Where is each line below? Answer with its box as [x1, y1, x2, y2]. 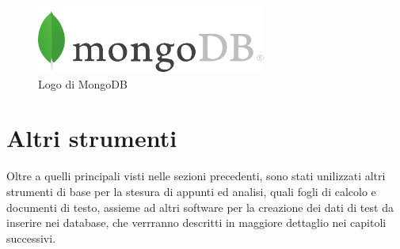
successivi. [6, 229, 56, 246]
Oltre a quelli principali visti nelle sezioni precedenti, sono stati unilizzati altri [6, 168, 386, 184]
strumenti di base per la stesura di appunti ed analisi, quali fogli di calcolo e [6, 183, 376, 199]
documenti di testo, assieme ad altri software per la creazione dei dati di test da [6, 198, 394, 215]
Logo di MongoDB [38, 75, 128, 92]
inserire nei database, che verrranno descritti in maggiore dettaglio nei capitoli [6, 214, 387, 231]
